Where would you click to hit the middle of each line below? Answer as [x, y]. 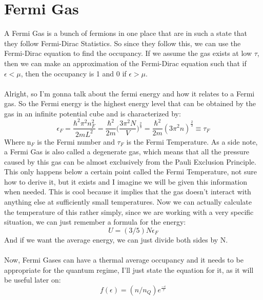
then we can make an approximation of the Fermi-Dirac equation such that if [125, 63]
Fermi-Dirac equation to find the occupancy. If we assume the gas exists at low [128, 53]
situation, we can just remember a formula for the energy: [95, 222]
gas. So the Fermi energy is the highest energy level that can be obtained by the [130, 103]
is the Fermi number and [76, 141]
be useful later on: [33, 280]
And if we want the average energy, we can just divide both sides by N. [116, 239]
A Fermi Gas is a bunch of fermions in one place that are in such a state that [126, 33]
